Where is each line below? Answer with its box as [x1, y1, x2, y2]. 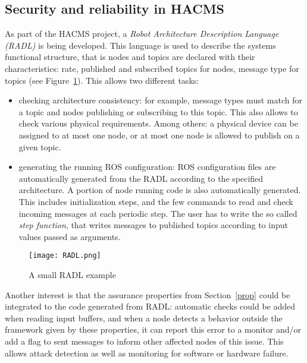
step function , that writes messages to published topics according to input [18, 219, 288, 231]
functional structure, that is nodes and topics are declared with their [5, 50, 255, 63]
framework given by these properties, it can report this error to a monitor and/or [5, 323, 302, 336]
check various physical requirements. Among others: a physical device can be [18, 117, 298, 130]
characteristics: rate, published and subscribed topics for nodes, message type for [5, 62, 299, 74]
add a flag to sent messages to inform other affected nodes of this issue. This [5, 334, 284, 347]
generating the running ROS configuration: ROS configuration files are [18, 160, 276, 173]
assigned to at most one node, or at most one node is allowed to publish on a [18, 128, 300, 141]
